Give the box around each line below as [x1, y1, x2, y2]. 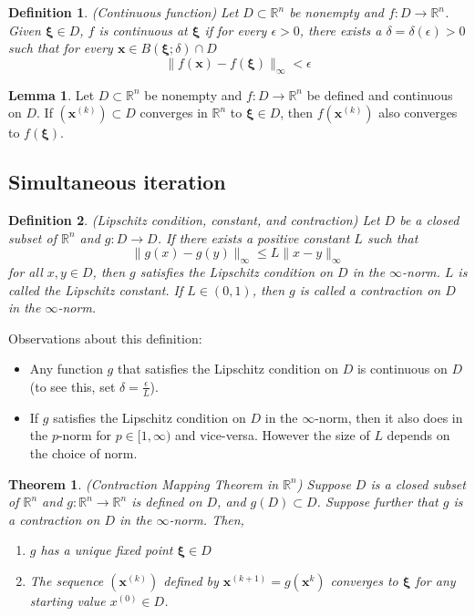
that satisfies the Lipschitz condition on [117, 359, 338, 378]
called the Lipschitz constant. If [8, 280, 183, 299]
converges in [139, 103, 208, 122]
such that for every [8, 38, 113, 57]
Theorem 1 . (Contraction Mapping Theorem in [8, 474, 279, 493]
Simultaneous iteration [8, 168, 226, 196]
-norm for [57, 426, 111, 445]
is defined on [131, 492, 202, 511]
